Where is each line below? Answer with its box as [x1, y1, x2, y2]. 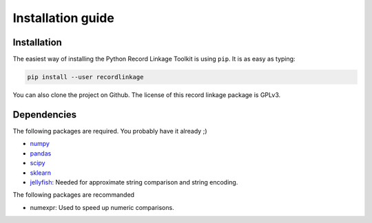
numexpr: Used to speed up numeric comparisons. [30, 203, 175, 211]
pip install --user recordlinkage [27, 73, 144, 81]
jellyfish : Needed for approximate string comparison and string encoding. [30, 178, 238, 186]
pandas [30, 149, 52, 158]
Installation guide [12, 10, 115, 25]
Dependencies [12, 109, 77, 120]
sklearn [30, 169, 52, 177]
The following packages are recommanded [12, 191, 134, 199]
